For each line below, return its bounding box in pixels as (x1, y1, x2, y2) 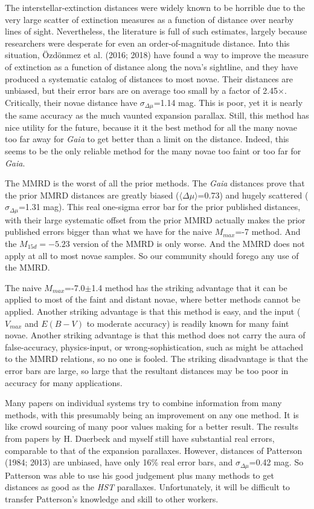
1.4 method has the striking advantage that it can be (91, 281, 287, 294)
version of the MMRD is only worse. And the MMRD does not (72, 237, 305, 249)
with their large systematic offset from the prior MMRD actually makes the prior (5, 213, 306, 226)
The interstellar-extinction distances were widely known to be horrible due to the (5, 1, 306, 13)
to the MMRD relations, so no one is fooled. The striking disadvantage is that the (5, 352, 308, 365)
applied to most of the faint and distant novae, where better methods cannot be (5, 293, 301, 306)
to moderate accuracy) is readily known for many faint (86, 317, 289, 329)
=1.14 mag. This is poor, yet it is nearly (153, 96, 303, 108)
